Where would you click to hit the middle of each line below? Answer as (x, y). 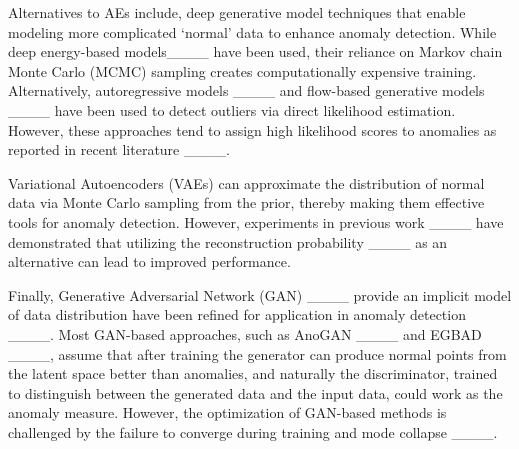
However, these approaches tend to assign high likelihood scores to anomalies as (252, 129)
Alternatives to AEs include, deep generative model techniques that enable (237, 12)
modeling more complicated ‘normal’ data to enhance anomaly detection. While (252, 31)
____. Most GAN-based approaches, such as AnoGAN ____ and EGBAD (245, 333)
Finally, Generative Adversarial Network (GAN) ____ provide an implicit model (260, 294)
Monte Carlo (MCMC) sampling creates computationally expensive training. (242, 70)
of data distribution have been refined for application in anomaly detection (237, 314)
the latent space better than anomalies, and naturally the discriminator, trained (253, 373)
